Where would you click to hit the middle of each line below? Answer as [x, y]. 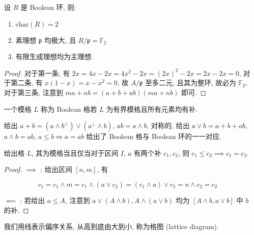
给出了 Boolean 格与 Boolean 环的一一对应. [154, 136]
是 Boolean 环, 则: [48, 7]
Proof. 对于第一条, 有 [37, 73]
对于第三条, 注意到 [34, 92]
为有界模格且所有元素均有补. [152, 109]
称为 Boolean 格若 [69, 109]
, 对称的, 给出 [168, 125]
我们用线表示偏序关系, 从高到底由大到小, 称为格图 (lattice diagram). [112, 226]
